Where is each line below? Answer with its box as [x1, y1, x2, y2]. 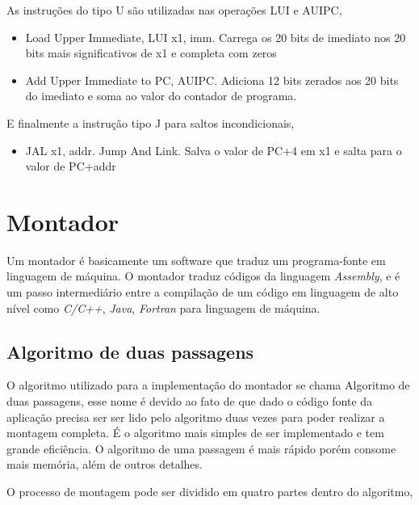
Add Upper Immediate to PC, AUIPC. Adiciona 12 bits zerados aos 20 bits [25, 71, 399, 88]
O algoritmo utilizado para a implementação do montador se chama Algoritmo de [6, 377, 410, 393]
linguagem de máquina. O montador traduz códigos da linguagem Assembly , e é [6, 267, 400, 284]
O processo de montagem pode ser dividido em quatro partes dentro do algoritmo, [6, 483, 413, 500]
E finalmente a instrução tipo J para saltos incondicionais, [6, 114, 295, 131]
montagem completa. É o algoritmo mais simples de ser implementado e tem [6, 424, 384, 441]
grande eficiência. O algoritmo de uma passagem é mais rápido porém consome [6, 440, 396, 457]
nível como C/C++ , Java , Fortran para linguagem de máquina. [6, 299, 321, 316]
